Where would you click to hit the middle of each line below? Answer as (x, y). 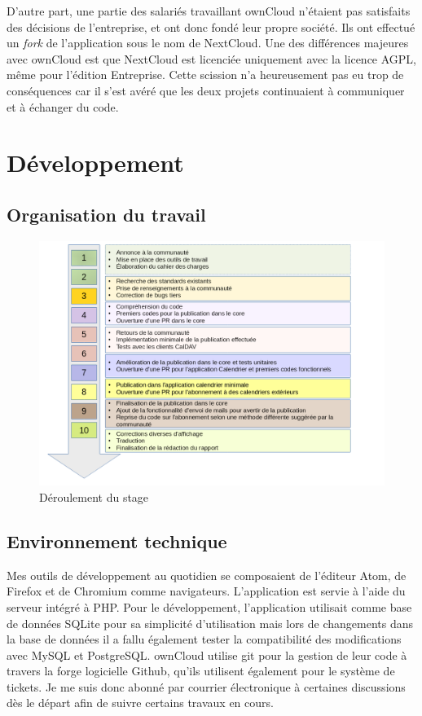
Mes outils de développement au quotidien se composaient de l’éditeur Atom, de (207, 575)
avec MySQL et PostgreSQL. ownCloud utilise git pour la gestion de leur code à (207, 655)
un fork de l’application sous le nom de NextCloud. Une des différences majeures (208, 43)
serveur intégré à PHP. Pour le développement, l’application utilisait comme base (209, 606)
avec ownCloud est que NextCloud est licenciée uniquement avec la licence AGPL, (212, 58)
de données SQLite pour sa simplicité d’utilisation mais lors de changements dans (210, 623)
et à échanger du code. (63, 106)
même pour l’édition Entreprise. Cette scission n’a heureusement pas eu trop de (205, 75)
